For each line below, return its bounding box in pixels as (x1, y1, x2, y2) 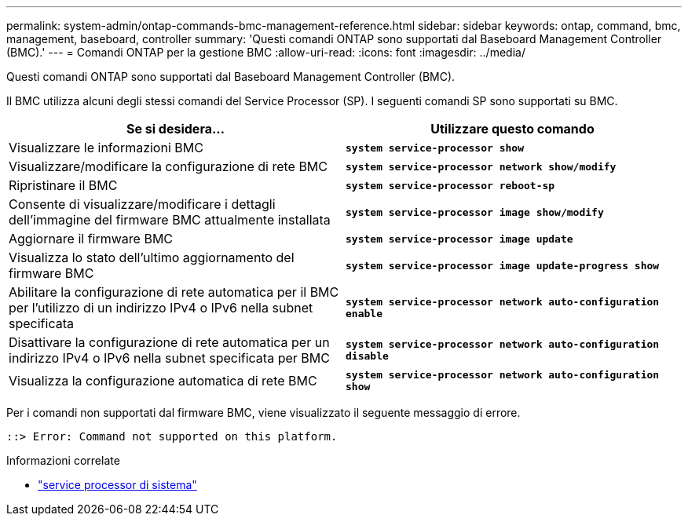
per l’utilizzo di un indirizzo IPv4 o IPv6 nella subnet (9, 300, 313, 316)
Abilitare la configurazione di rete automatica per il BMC (9, 284, 339, 300)
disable (346, 350, 389, 362)
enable (346, 308, 382, 319)
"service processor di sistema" (38, 478, 197, 491)
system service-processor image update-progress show (346, 259, 660, 272)
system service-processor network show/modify (346, 160, 617, 173)
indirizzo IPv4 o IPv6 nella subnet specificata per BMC (9, 350, 330, 366)
